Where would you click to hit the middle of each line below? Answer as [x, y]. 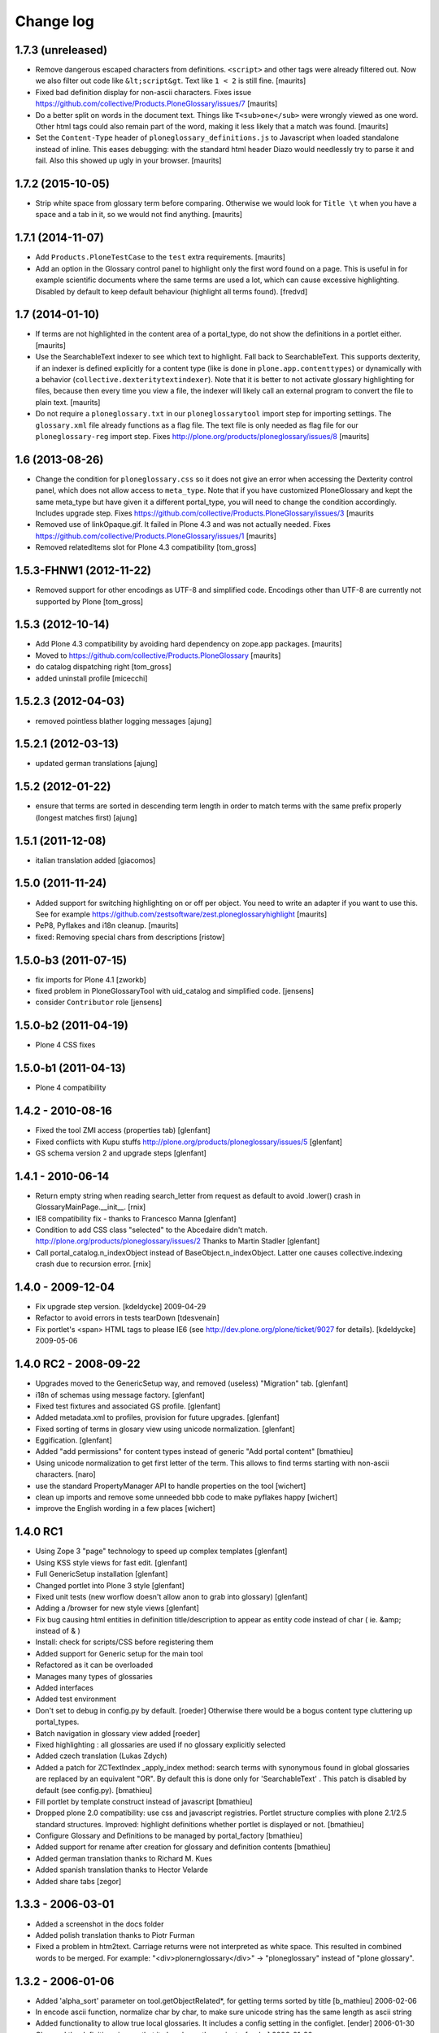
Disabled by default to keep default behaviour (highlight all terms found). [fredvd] [172, 291]
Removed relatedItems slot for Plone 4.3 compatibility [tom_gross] [146, 547]
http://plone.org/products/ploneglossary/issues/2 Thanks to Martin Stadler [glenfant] [178, 1241]
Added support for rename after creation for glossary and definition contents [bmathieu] [183, 1847]
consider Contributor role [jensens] [99, 1002]
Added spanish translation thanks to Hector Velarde [122, 1870]
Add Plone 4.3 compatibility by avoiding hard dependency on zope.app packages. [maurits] [189, 644]
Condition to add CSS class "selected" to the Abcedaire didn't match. [151, 1230]
